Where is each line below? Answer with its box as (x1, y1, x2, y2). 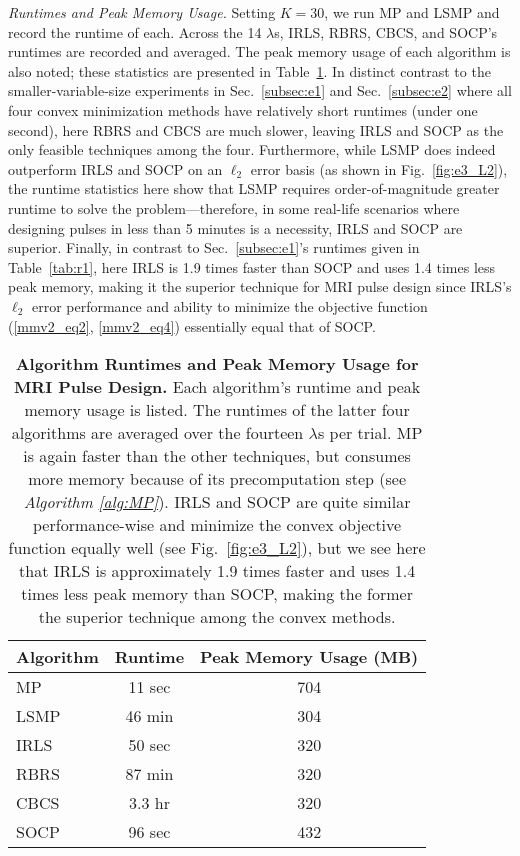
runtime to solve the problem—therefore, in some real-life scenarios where (8, 197, 460, 218)
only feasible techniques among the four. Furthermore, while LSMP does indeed (8, 139, 496, 160)
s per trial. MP (317, 421, 423, 445)
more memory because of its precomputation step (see (28, 467, 406, 491)
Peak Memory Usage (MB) (200, 645, 419, 669)
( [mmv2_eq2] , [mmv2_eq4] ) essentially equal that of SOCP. (8, 315, 376, 336)
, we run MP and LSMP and (324, 2, 500, 22)
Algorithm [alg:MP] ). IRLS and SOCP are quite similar (23, 490, 411, 514)
